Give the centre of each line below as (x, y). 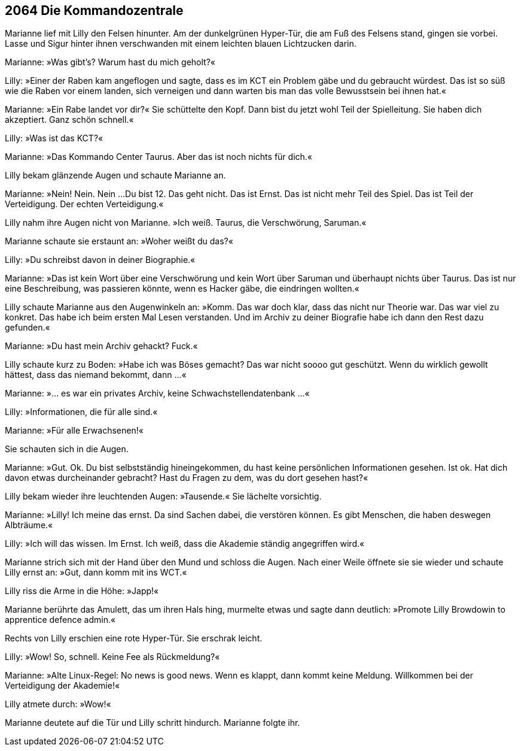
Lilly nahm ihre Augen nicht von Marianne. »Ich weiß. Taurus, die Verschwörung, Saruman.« (186, 223)
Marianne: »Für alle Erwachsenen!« (74, 431)
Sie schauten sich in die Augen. (67, 449)
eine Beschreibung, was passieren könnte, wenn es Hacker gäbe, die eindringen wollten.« (182, 289)
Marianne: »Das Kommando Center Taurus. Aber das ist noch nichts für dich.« (159, 157)
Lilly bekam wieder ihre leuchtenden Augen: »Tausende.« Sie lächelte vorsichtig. (163, 496)
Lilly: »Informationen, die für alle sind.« (81, 412)
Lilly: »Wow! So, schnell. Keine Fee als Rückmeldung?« (112, 657)
